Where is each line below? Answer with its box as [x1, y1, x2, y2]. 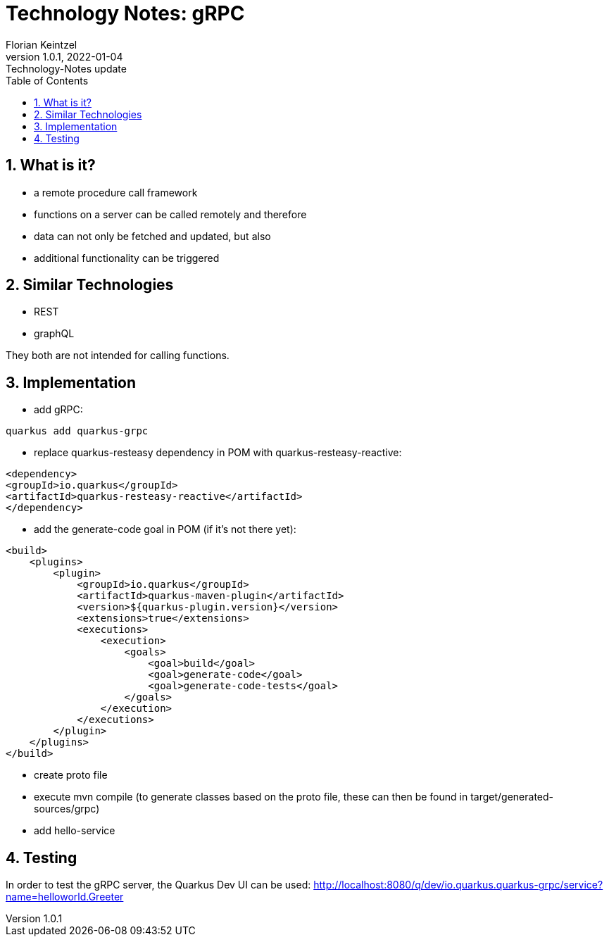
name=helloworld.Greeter [6, 891, 124, 903]
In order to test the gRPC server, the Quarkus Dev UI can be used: [6, 879, 311, 891]
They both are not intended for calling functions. [6, 349, 230, 362]
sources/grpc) [34, 803, 100, 815]
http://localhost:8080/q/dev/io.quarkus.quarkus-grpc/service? [313, 879, 603, 891]
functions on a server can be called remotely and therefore [34, 208, 307, 220]
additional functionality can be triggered [34, 251, 220, 264]
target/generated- [470, 791, 554, 803]
